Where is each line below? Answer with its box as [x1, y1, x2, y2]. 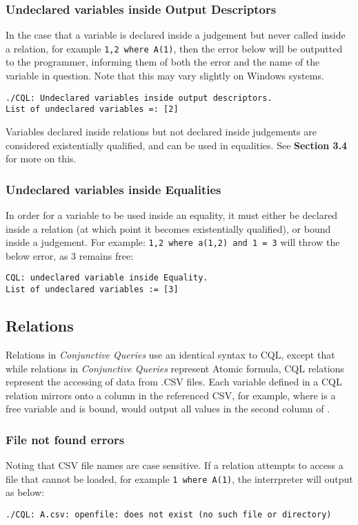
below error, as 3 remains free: [6, 248, 134, 262]
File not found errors [6, 430, 125, 448]
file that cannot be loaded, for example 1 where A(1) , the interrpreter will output [6, 471, 353, 486]
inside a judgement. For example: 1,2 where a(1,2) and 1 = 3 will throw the [6, 235, 340, 249]
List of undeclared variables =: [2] [6, 104, 179, 115]
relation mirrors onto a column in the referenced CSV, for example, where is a [6, 388, 336, 402]
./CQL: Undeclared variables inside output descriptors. [6, 93, 272, 103]
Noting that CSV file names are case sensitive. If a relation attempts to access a [6, 458, 344, 472]
